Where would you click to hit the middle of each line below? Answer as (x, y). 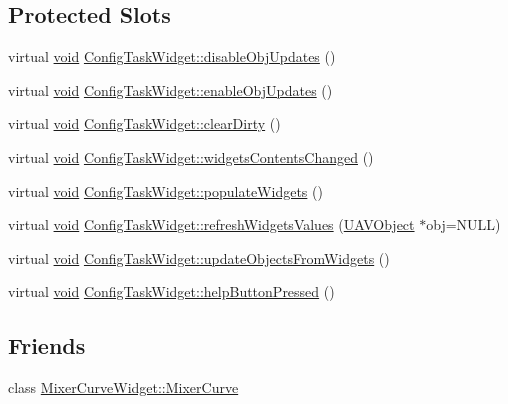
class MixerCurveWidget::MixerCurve (123, 387)
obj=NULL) (463, 224)
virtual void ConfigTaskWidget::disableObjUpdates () (172, 56)
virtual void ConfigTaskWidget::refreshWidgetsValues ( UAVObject (211, 224)
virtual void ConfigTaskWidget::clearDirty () (144, 123)
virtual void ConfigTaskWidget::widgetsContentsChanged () (191, 156)
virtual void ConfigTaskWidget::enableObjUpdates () (170, 89)
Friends (47, 345)
